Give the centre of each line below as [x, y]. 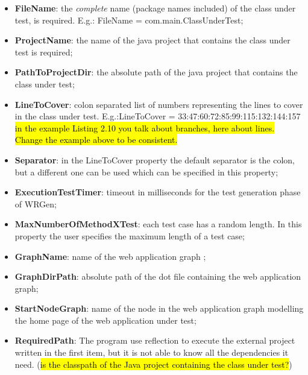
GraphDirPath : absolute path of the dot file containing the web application [158, 276]
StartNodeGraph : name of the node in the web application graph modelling [159, 308]
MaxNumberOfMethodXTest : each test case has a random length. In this [158, 224]
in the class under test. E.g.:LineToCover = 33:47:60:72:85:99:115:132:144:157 [158, 116]
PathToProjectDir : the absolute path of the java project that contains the [156, 72]
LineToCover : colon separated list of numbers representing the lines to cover [159, 104]
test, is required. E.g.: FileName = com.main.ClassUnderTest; [129, 20]
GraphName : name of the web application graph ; [110, 256]
